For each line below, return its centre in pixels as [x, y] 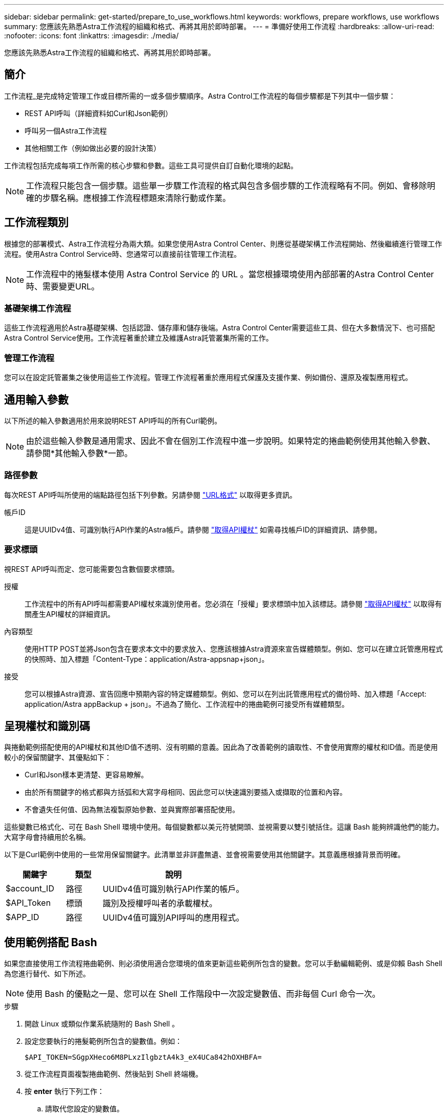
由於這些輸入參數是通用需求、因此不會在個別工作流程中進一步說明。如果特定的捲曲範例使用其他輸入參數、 [231, 441]
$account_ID [30, 889]
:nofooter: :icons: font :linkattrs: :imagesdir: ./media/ [92, 36]
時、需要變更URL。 [63, 286]
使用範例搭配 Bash [51, 942]
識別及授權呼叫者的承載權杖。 [160, 903]
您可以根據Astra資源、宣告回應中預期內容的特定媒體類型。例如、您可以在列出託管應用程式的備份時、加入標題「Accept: [226, 694]
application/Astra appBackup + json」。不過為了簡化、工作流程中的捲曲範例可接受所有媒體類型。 [187, 704]
